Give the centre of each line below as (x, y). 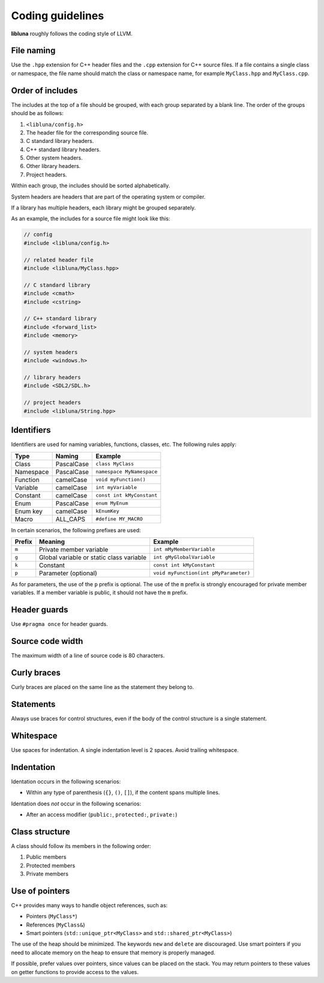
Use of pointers (40, 891)
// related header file (59, 260)
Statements (33, 704)
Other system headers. (55, 158)
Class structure (40, 831)
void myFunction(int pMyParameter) (202, 573)
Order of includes (44, 90)
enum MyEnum (112, 503)
